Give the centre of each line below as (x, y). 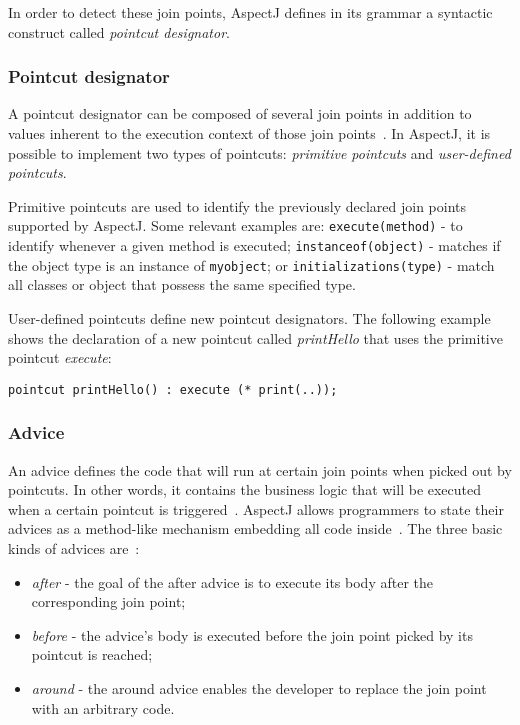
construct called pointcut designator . (119, 31)
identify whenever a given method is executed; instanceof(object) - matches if (254, 245)
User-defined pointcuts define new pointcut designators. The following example (249, 317)
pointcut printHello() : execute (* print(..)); (173, 389)
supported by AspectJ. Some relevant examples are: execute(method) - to (235, 225)
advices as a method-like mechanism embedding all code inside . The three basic (255, 528)
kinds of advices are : (74, 547)
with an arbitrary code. (103, 707)
